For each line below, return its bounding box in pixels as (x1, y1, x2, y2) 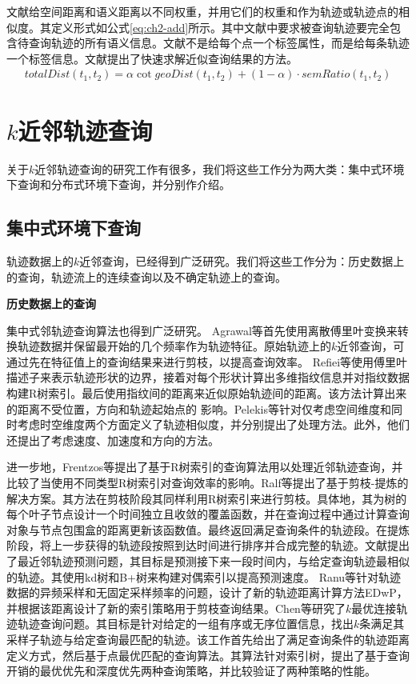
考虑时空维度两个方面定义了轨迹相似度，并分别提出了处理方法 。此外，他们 (17, 416, 410, 433)
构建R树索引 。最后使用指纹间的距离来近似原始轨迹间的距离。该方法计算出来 (6, 385, 407, 402)
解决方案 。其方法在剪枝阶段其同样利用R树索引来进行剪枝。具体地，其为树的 (6, 490, 407, 506)
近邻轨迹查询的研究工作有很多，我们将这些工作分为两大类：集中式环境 (34, 160, 405, 177)
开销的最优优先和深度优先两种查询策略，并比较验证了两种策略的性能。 (6, 662, 376, 679)
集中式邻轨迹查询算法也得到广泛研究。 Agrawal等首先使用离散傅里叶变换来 (6, 322, 398, 338)
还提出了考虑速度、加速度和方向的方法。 (6, 431, 219, 448)
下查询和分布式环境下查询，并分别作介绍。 (6, 176, 230, 193)
